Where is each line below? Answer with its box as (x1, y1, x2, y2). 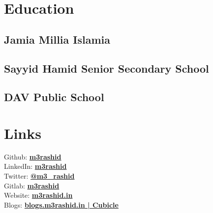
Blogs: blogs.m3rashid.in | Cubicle (4, 199, 119, 210)
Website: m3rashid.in (4, 190, 73, 200)
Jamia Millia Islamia (4, 31, 111, 47)
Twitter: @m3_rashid (4, 171, 75, 181)
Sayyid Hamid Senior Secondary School (4, 60, 209, 76)
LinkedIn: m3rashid (4, 161, 67, 171)
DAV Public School (4, 89, 104, 105)
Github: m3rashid (4, 151, 61, 161)
